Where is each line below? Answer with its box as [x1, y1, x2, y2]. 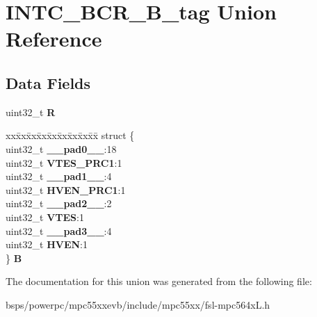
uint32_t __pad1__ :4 [6, 169, 112, 184]
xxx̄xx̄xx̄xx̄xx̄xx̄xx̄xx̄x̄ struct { [6, 128, 135, 143]
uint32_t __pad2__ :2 [6, 196, 112, 211]
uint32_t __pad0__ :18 [6, 141, 117, 156]
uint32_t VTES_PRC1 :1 [6, 155, 122, 170]
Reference [6, 24, 102, 53]
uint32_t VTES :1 [6, 209, 84, 224]
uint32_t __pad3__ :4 [6, 223, 112, 238]
